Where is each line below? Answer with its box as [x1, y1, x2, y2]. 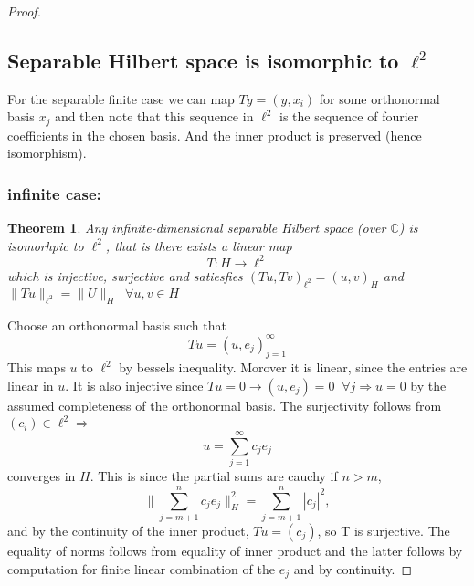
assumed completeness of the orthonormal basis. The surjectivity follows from [7, 396, 442, 415]
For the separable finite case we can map [7, 89, 235, 108]
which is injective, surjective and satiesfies [7, 266, 243, 285]
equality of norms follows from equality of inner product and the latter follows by [7, 540, 463, 560]
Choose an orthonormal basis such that [7, 315, 226, 334]
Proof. [7, 2, 41, 20]
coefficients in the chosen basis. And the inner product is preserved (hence [7, 125, 422, 144]
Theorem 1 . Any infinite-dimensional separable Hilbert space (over [7, 218, 386, 237]
